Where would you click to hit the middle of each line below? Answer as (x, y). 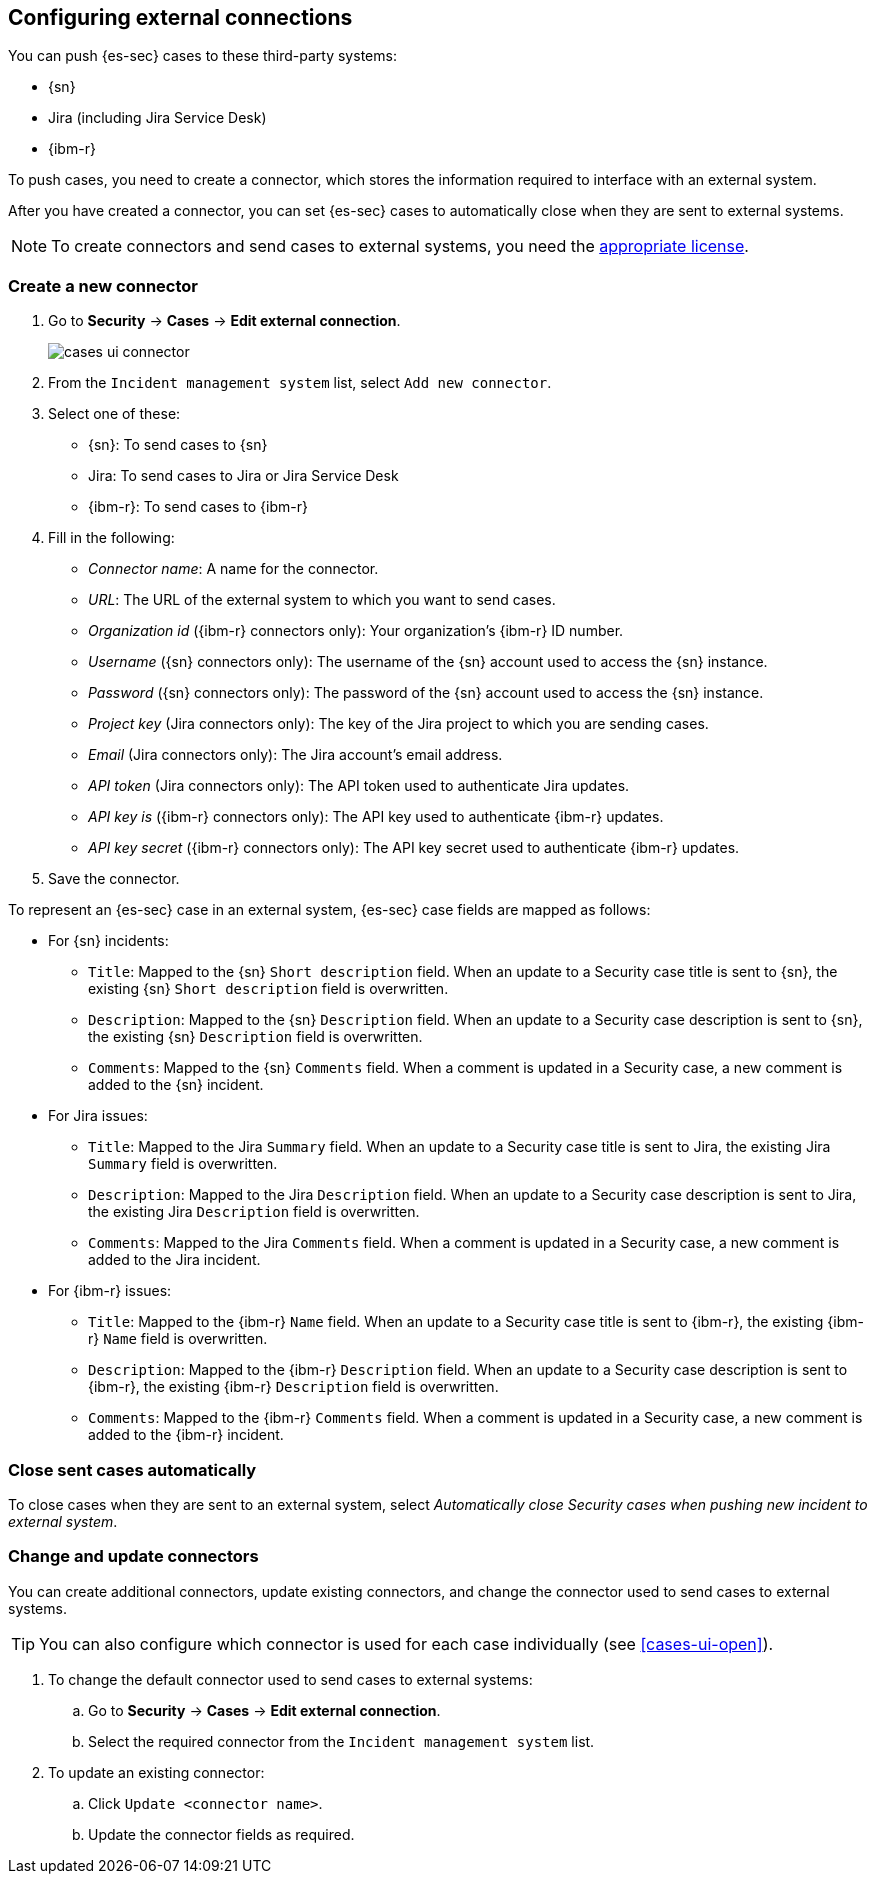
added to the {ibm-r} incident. (186, 1435)
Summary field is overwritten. (183, 1164)
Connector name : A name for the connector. (233, 569)
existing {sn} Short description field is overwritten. (268, 989)
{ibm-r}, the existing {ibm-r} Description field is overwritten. (293, 1387)
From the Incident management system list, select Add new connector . (300, 383)
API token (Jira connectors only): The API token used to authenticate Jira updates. (359, 786)
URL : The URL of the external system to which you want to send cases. (322, 600)
